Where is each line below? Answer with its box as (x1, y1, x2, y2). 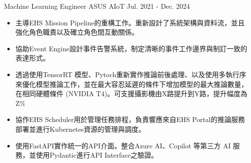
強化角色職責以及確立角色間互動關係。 (15, 27, 139, 37)
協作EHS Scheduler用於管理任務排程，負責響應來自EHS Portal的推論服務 (15, 114, 245, 124)
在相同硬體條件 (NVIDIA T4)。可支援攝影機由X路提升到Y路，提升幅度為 (15, 88, 248, 99)
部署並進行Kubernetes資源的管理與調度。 (15, 123, 146, 134)
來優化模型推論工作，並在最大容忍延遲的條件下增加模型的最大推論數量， (15, 79, 248, 89)
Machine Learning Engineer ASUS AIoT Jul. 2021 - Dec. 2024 (4, 1, 190, 11)
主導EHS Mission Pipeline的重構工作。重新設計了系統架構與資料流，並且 (15, 17, 245, 27)
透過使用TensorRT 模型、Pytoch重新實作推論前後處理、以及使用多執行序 (15, 69, 247, 79)
